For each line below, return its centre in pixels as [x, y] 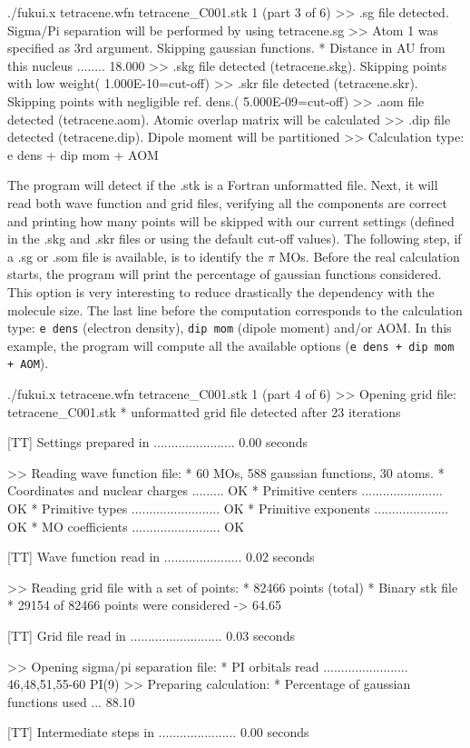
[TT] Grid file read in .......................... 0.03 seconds [151, 635]
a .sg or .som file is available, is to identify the [136, 256]
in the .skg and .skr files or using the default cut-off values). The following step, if [235, 239]
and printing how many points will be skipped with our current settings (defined [231, 220]
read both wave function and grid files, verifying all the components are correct [227, 202]
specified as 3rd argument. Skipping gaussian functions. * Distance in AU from [226, 48]
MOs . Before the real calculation [369, 256]
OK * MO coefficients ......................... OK [126, 526]
